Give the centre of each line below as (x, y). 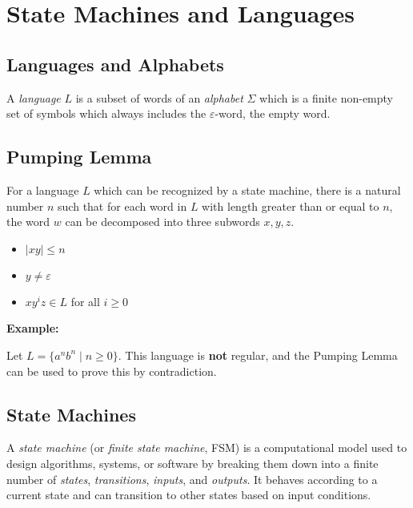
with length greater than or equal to (291, 206)
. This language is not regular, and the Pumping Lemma (258, 355)
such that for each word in (122, 206)
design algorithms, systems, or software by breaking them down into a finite (192, 463)
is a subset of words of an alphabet (159, 97)
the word (28, 222)
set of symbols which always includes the (106, 113)
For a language (43, 189)
